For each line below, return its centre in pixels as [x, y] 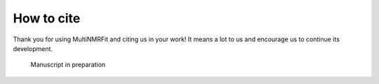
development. [33, 48]
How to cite [47, 18]
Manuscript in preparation [68, 65]
